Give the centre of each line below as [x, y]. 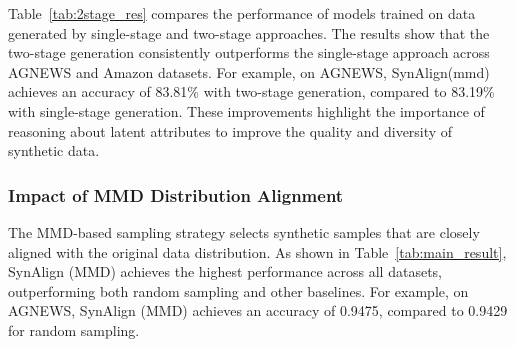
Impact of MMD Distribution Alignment [176, 194]
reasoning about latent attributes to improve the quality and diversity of [230, 130]
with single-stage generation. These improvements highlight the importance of [246, 110]
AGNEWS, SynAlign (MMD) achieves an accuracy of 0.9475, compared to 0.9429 [258, 310]
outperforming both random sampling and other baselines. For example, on [238, 290]
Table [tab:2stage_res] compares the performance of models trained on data [242, 13]
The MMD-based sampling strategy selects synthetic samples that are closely [244, 231]
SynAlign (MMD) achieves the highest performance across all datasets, [225, 271]
